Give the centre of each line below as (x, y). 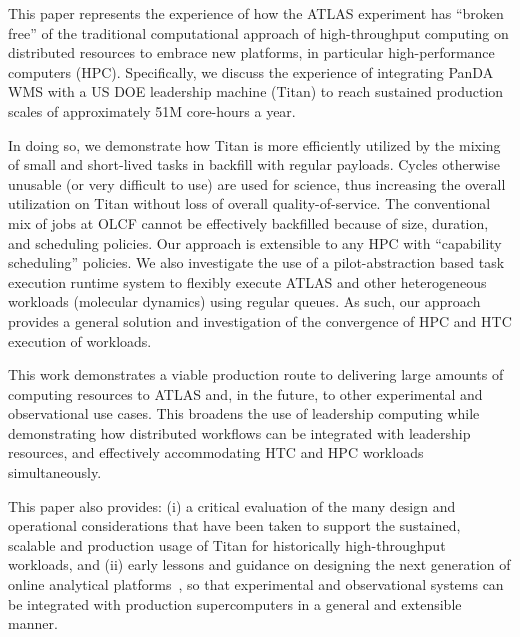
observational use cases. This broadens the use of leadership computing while (244, 413)
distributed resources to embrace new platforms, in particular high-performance (251, 52)
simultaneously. (55, 472)
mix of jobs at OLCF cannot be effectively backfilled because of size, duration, (248, 222)
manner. (33, 623)
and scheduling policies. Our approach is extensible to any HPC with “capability (255, 242)
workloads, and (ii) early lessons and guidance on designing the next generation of (259, 564)
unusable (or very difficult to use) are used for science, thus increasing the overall (257, 183)
